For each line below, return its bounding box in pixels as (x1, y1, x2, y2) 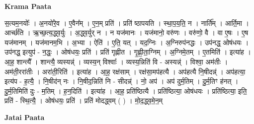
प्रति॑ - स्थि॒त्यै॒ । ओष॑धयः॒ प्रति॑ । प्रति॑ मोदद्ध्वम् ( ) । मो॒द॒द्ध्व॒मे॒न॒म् (4, 95, 163, 106)
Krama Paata (4, 1, 51, 11)
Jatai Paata (4, 112, 45, 122)
